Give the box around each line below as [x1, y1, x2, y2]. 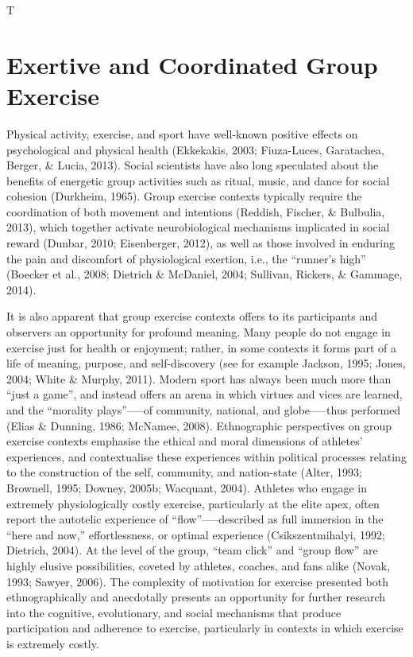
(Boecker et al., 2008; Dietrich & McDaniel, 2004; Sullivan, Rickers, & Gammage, [6, 266, 403, 282]
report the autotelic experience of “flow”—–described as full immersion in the [6, 511, 384, 527]
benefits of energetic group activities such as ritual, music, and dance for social [6, 172, 390, 189]
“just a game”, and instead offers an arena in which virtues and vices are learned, [6, 386, 403, 402]
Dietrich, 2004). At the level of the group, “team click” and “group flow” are [6, 542, 378, 558]
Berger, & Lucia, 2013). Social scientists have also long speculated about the [6, 157, 379, 173]
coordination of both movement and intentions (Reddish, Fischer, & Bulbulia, [6, 203, 385, 220]
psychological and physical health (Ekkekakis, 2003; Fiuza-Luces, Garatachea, [6, 141, 384, 157]
